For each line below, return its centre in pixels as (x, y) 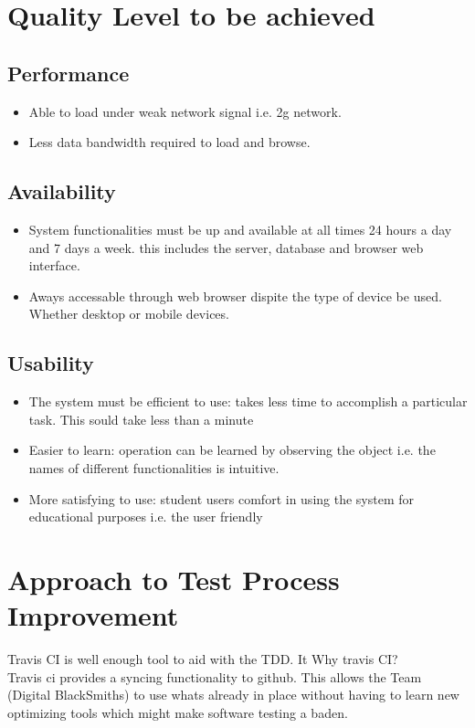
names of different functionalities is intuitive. (154, 467)
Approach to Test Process (174, 579)
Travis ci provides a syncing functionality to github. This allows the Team (215, 676)
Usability (51, 363)
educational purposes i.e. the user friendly (146, 517)
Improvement (93, 615)
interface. (54, 265)
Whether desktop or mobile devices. (129, 314)
